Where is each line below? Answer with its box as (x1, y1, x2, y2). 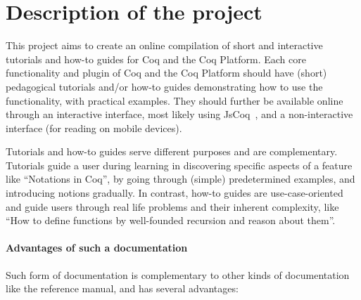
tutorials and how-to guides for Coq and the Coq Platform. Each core (6, 51, 306, 66)
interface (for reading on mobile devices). (6, 120, 182, 135)
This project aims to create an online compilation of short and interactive (6, 38, 323, 53)
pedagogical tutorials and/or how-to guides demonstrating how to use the (6, 79, 323, 93)
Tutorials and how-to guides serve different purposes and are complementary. (6, 144, 338, 159)
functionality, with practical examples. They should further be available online (6, 93, 343, 107)
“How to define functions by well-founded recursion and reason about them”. (6, 213, 336, 228)
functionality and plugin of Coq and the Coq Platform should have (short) (6, 65, 327, 80)
